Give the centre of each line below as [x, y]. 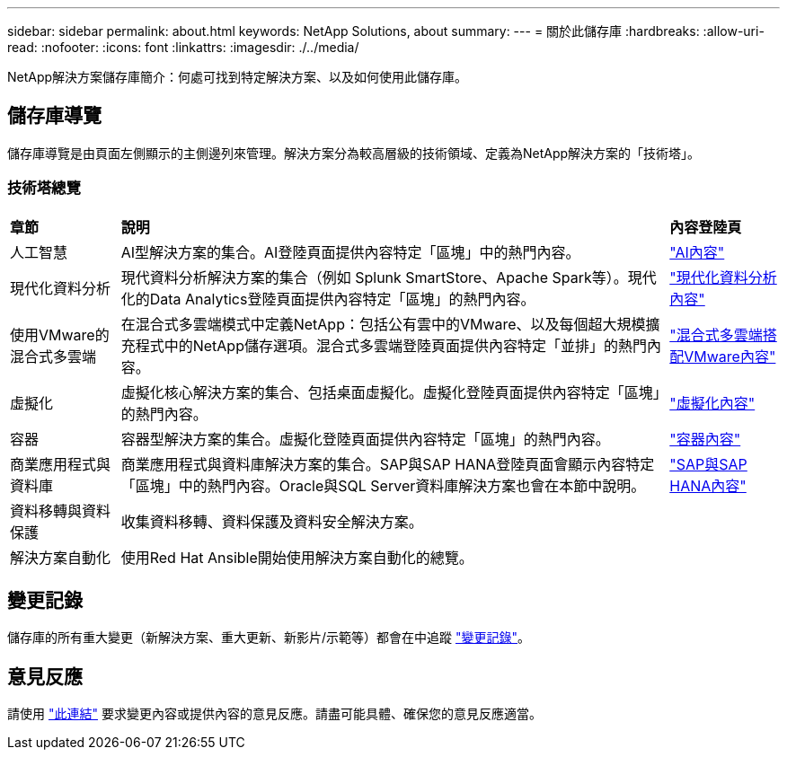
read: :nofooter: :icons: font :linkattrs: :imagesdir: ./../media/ [183, 47]
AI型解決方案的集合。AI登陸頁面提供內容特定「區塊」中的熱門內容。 [350, 252]
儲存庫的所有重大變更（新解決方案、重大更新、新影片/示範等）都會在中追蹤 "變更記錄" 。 [269, 638]
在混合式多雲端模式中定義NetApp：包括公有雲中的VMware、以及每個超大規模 [383, 324]
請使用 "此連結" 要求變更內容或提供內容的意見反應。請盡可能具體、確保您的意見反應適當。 [274, 714]
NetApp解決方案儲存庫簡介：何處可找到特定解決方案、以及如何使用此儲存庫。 [238, 77]
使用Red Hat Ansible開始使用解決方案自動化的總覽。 [297, 557]
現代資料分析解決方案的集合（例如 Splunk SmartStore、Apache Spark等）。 [374, 277]
